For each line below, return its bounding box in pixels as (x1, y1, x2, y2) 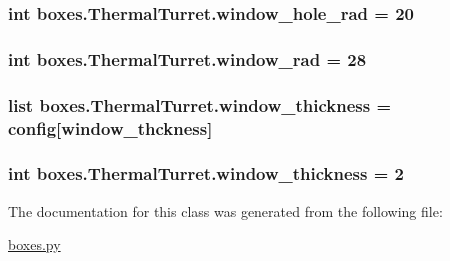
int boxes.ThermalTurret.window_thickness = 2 (8, 161, 405, 186)
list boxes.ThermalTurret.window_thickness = (8, 92, 392, 117)
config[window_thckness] (8, 115, 213, 140)
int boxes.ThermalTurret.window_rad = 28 (8, 46, 367, 71)
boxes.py (8, 234, 61, 255)
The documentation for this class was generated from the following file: (8, 200, 443, 221)
